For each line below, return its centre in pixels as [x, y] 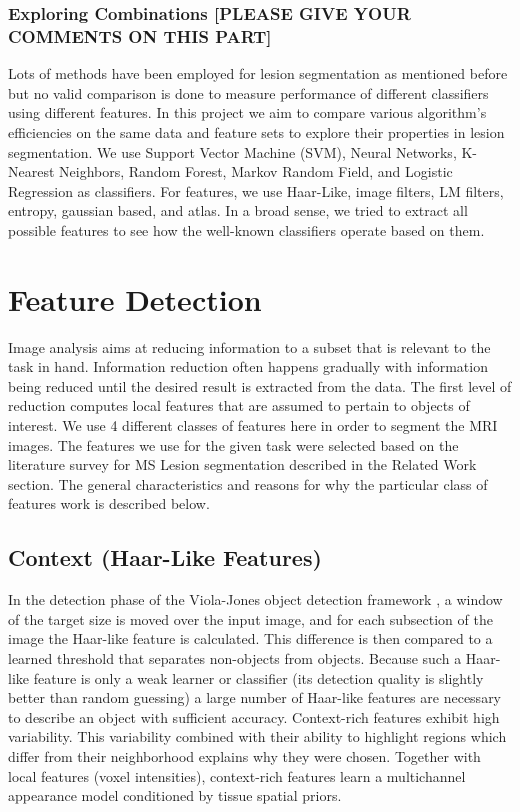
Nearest [31, 171]
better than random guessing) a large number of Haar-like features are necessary [255, 697]
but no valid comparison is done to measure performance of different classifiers [248, 92]
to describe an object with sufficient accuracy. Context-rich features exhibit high [254, 716]
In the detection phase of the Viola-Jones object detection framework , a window [255, 599]
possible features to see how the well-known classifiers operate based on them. [246, 229]
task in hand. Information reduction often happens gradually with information [248, 366]
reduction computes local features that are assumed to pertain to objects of [239, 405]
